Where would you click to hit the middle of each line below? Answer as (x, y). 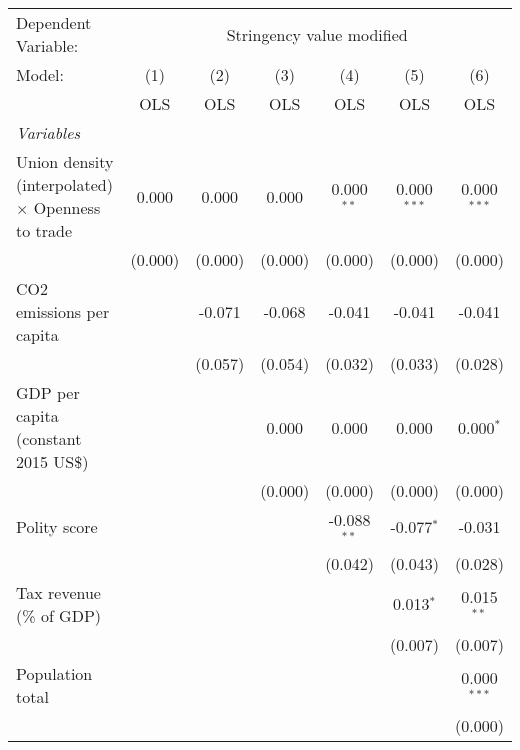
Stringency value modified (317, 34)
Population (54, 673)
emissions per (63, 311)
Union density (65, 161)
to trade (44, 230)
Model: (40, 74)
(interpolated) (64, 184)
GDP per (48, 392)
